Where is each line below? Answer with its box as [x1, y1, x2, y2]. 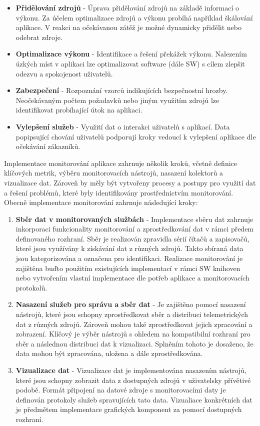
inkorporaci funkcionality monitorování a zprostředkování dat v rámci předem [15, 223, 254, 234]
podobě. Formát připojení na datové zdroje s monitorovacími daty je [15, 384, 226, 395]
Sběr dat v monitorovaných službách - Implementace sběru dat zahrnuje [15, 213, 253, 224]
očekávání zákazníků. [15, 141, 80, 151]
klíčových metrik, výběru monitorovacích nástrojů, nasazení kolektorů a [4, 167, 223, 178]
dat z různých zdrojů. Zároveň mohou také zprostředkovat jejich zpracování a [15, 318, 252, 329]
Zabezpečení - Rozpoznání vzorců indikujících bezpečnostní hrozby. [15, 85, 228, 95]
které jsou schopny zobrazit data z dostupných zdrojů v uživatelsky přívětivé [15, 374, 251, 385]
